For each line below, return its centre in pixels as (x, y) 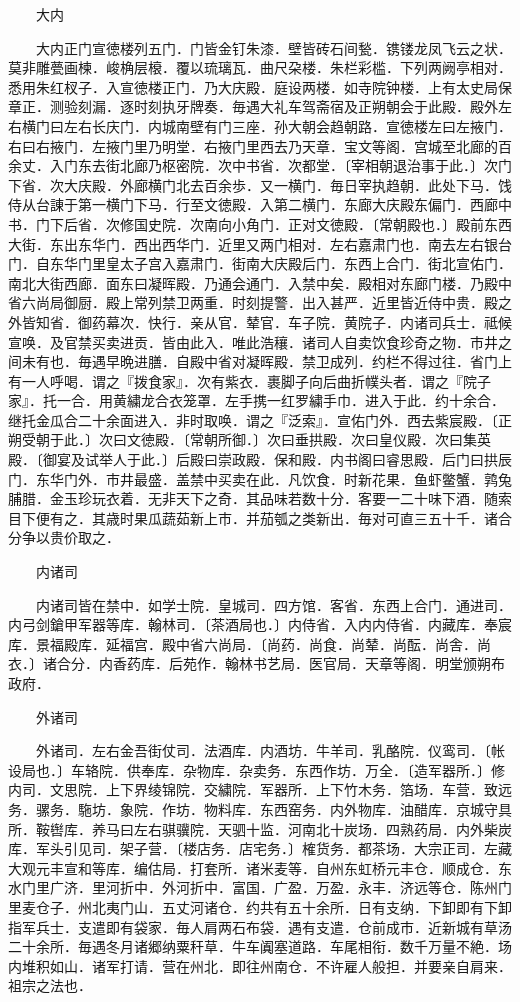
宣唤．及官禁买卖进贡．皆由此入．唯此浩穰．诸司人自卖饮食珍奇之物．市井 (253, 341)
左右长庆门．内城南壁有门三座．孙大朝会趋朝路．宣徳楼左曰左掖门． (287, 125)
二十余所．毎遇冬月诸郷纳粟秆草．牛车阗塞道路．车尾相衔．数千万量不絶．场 (260, 946)
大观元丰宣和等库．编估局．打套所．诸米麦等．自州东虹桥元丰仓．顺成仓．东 (260, 867)
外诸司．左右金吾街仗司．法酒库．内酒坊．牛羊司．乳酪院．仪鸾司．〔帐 (270, 750)
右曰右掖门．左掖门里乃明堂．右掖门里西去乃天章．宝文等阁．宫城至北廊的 (253, 145)
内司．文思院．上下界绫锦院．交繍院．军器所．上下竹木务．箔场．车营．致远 (260, 789)
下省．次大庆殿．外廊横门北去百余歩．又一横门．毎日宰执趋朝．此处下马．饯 (260, 184)
